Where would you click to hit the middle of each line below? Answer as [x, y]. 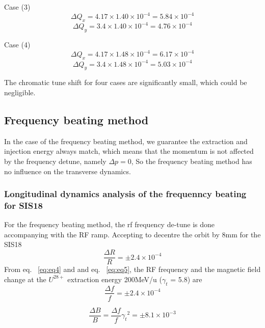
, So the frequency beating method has [192, 161]
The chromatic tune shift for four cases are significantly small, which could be [126, 82]
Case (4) [17, 45]
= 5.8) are [186, 279]
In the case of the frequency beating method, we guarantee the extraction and [126, 141]
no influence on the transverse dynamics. [68, 171]
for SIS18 [24, 205]
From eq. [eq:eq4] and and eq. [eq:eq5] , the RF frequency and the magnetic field [132, 269]
